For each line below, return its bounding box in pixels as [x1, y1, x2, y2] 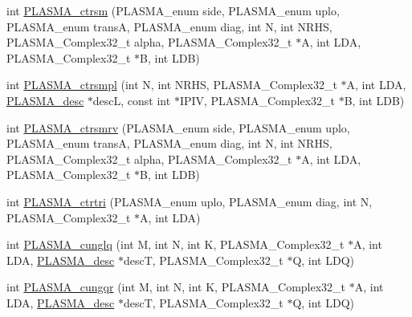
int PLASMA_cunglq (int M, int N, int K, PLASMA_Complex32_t [6, 236, 345, 253]
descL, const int [92, 91, 171, 108]
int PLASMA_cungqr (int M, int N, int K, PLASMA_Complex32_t [6, 278, 346, 295]
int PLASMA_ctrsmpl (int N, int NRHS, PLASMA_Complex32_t [6, 76, 337, 93]
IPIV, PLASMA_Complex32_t [179, 91, 335, 108]
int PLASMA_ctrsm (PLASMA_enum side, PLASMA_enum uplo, [6, 2, 340, 18]
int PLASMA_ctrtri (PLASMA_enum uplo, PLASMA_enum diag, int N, [6, 193, 373, 209]
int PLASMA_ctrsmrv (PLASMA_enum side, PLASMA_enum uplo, [6, 119, 350, 136]
